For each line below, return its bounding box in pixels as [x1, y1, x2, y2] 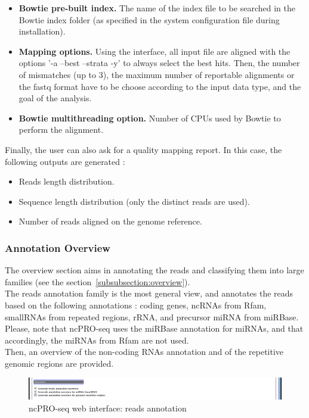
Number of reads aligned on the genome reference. [18, 215, 202, 227]
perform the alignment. [18, 123, 104, 136]
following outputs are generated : [5, 155, 125, 167]
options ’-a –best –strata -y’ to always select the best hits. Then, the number [18, 57, 300, 69]
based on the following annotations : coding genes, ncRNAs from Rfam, [5, 298, 267, 311]
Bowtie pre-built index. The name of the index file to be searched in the [18, 2, 295, 14]
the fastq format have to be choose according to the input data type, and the [18, 80, 301, 92]
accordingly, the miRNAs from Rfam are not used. [5, 333, 189, 346]
